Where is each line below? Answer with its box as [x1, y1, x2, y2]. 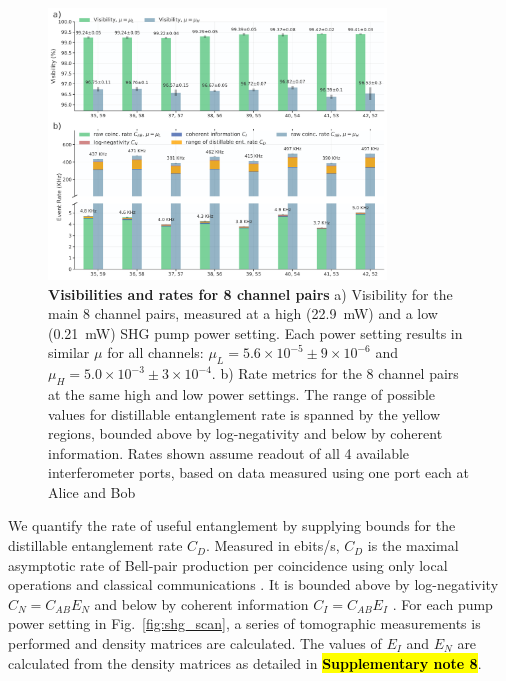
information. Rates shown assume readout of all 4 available [48, 442, 410, 463]
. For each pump [392, 593, 493, 614]
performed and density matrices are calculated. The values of [8, 633, 382, 654]
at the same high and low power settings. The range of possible [48, 383, 435, 404]
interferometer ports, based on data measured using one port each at [48, 462, 469, 483]
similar [48, 342, 90, 363]
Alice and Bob [48, 481, 136, 502]
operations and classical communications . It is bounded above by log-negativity [8, 574, 499, 595]
